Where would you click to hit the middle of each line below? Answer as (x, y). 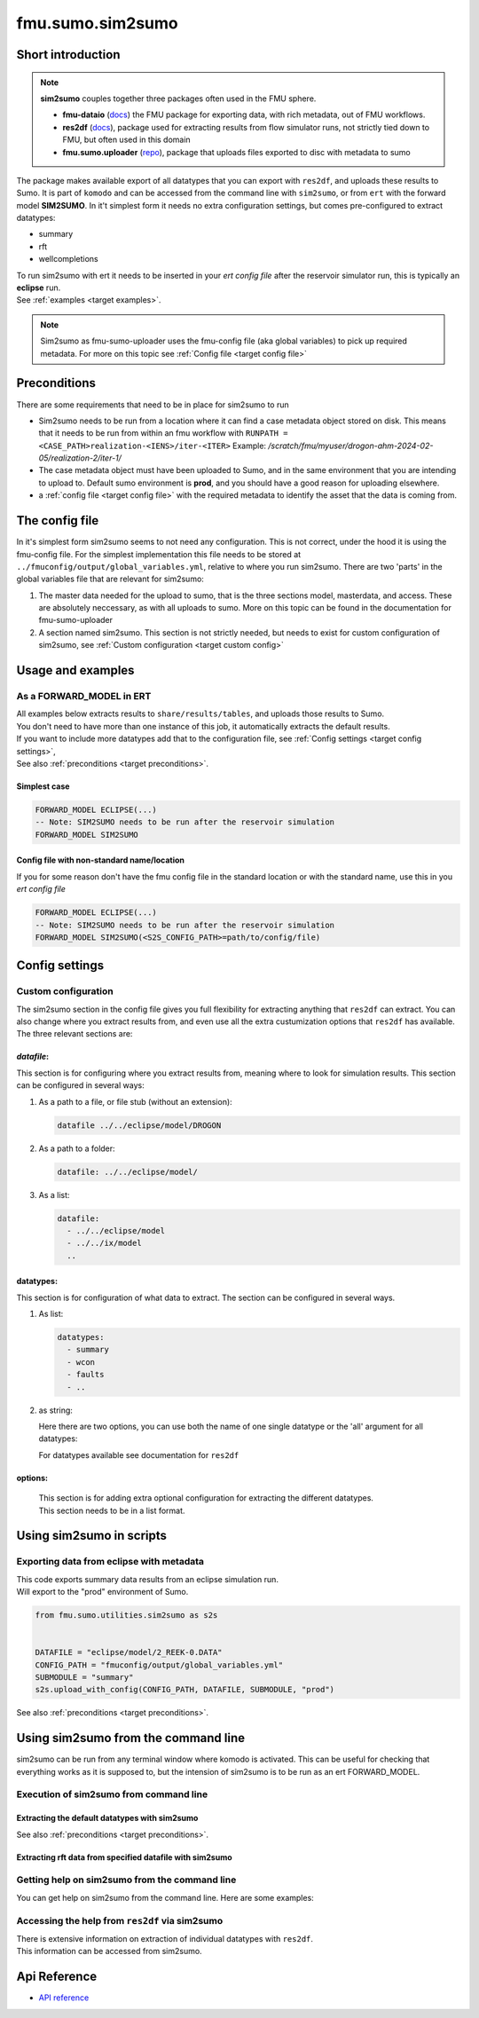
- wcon (81, 1362)
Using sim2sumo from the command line (131, 1738)
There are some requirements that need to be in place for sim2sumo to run (153, 405)
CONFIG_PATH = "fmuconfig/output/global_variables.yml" (159, 1665)
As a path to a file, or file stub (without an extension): (135, 1101)
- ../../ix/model (104, 1243)
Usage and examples (75, 670)
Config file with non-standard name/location (101, 860)
